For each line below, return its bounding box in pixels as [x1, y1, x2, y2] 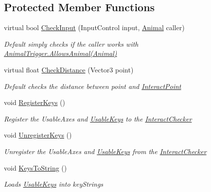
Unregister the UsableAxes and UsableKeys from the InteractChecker [4, 146, 207, 156]
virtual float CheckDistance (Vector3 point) [4, 64, 134, 74]
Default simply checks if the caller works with [4, 38, 139, 49]
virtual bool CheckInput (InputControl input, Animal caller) [4, 22, 185, 33]
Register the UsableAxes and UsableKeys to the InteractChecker [4, 113, 192, 123]
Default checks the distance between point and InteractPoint [4, 81, 181, 91]
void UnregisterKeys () [4, 130, 72, 140]
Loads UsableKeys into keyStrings [4, 179, 104, 189]
